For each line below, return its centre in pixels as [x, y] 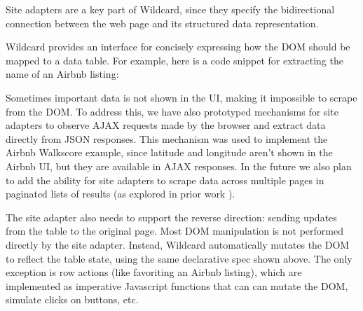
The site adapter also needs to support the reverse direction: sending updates [171, 217]
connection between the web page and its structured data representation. [162, 23]
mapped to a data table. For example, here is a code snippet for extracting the [174, 60]
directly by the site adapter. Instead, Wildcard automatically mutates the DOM [178, 244]
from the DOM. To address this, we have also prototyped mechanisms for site [172, 111]
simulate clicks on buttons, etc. [72, 299]
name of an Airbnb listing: [62, 74]
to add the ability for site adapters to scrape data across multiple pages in [165, 180]
